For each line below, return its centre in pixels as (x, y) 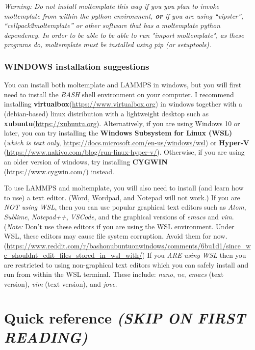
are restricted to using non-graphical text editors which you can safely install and (126, 264)
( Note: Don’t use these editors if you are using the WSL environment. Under (119, 226)
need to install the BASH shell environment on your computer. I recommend (119, 94)
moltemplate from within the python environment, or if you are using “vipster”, (124, 15)
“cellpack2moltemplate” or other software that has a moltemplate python (112, 25)
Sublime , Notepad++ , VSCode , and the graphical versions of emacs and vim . (119, 216)
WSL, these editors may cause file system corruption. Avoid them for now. (116, 236)
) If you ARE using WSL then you (194, 255)
